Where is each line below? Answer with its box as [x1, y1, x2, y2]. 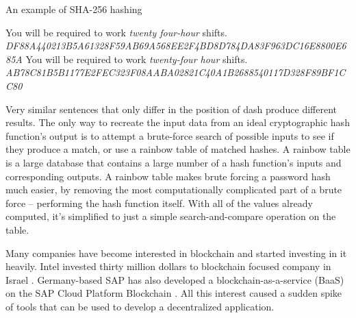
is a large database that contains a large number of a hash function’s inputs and [5, 155, 342, 169]
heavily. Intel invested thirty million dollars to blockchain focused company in [5, 259, 331, 273]
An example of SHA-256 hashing [5, 2, 142, 16]
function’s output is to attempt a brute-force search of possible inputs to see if [5, 128, 334, 143]
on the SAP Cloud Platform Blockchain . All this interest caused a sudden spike [5, 286, 342, 300]
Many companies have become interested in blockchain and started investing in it [5, 245, 347, 260]
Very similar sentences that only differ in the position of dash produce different [5, 101, 337, 116]
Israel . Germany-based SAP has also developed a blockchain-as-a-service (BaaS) [5, 272, 344, 286]
